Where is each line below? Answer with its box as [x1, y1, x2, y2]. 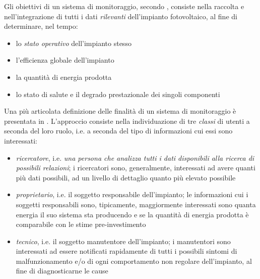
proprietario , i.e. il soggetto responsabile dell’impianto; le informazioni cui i [16, 189, 248, 200]
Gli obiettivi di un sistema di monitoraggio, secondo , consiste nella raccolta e [4, 1, 244, 11]
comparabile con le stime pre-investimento [16, 219, 146, 229]
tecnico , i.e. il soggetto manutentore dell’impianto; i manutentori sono [16, 236, 231, 246]
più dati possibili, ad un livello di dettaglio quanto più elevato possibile [16, 172, 236, 182]
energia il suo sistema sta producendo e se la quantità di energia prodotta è [16, 209, 249, 219]
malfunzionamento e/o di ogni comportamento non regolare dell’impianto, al [16, 255, 252, 266]
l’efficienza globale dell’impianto [16, 55, 114, 65]
